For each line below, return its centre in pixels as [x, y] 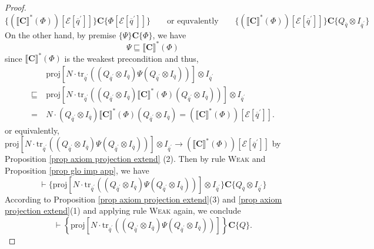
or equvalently [193, 21]
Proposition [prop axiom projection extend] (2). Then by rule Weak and [135, 159]
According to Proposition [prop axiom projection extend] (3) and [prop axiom [143, 199]
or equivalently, [32, 130]
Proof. [16, 7]
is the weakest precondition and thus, [131, 58]
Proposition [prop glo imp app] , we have [77, 170]
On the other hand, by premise [61, 34]
